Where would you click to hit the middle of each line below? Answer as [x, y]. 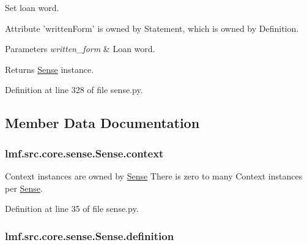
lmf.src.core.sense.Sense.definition [90, 236]
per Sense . [24, 188]
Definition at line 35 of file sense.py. [72, 209]
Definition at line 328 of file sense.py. [74, 90]
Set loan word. [32, 7]
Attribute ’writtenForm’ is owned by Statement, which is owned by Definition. [152, 28]
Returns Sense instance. [50, 69]
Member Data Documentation [102, 123]
